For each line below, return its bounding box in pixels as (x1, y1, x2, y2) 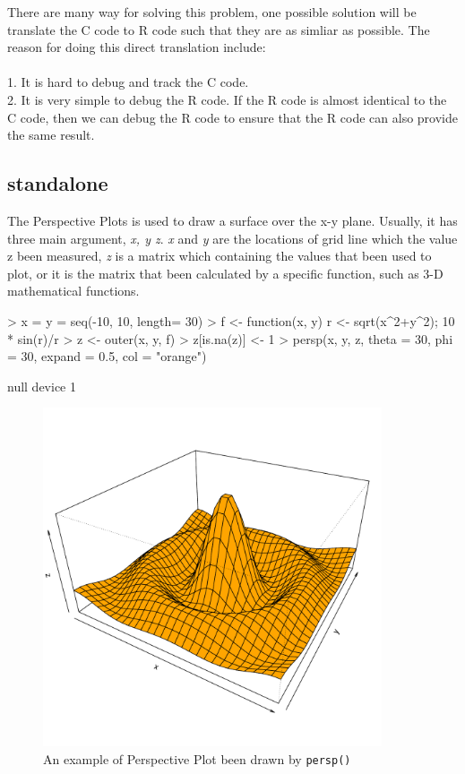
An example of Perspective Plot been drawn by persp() (43, 749, 351, 768)
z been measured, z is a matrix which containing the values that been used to (7, 246, 432, 265)
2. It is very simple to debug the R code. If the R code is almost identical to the (7, 90, 447, 108)
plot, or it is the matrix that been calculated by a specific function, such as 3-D (7, 263, 443, 282)
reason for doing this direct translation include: (7, 38, 266, 56)
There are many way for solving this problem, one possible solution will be (7, 3, 417, 21)
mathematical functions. (7, 281, 140, 300)
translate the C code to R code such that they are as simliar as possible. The (7, 20, 430, 39)
